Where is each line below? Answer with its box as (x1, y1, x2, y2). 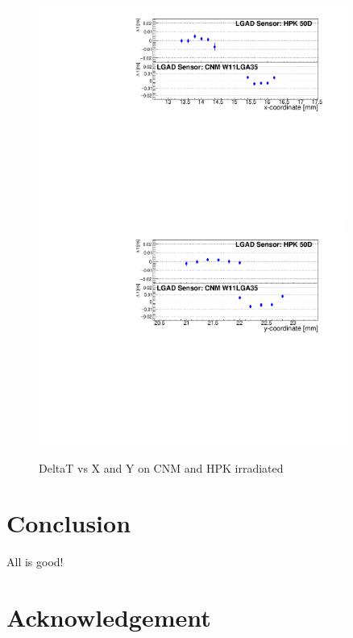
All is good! (6, 553, 64, 570)
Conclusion (6, 507, 131, 540)
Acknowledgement (6, 601, 211, 634)
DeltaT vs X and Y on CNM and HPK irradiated (39, 459, 284, 476)
